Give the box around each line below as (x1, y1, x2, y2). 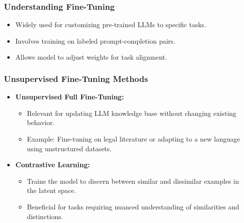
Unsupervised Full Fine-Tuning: (15, 92, 124, 102)
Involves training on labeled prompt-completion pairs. (15, 35, 175, 46)
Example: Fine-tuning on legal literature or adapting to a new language (27, 134, 241, 143)
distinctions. (27, 211, 63, 221)
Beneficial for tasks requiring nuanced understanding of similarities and (27, 201, 239, 211)
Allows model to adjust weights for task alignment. (15, 52, 167, 62)
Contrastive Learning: (15, 159, 90, 170)
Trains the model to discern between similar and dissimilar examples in (27, 175, 239, 186)
